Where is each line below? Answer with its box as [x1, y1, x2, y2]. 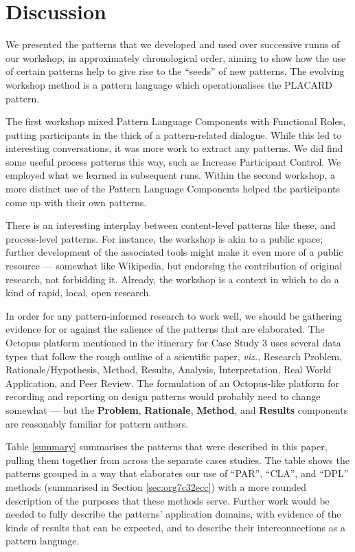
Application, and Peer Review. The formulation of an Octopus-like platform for [5, 375, 339, 390]
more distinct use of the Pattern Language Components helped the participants [5, 181, 340, 196]
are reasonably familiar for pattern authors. [5, 416, 189, 430]
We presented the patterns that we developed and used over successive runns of [5, 37, 340, 52]
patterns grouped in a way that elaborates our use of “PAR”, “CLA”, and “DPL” [5, 466, 349, 481]
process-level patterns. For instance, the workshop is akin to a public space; [5, 231, 323, 245]
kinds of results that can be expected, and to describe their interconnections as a [5, 520, 345, 534]
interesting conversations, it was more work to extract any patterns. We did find [5, 141, 343, 155]
